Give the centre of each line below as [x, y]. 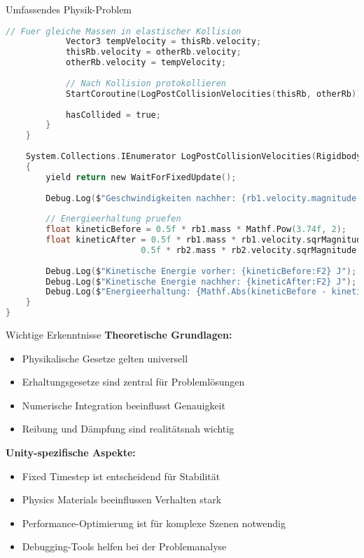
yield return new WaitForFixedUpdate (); [141, 177]
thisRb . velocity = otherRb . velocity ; [153, 52]
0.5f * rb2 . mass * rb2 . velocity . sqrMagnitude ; [251, 250]
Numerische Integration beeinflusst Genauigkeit [124, 405]
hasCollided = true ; [113, 115]
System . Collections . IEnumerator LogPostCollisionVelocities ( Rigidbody [194, 157]
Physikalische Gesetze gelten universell [105, 358]
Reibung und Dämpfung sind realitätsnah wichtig [128, 429]
